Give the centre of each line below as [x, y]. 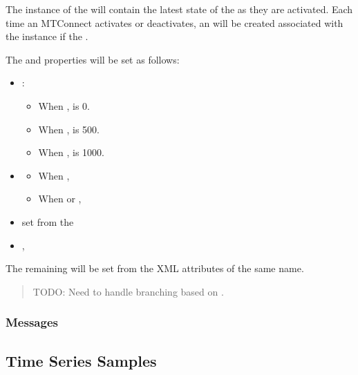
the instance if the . [47, 36]
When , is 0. [64, 105]
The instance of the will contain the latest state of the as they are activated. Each [179, 9]
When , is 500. [69, 129]
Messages [32, 322]
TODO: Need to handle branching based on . [128, 291]
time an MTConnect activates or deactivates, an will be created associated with [175, 22]
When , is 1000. [71, 152]
